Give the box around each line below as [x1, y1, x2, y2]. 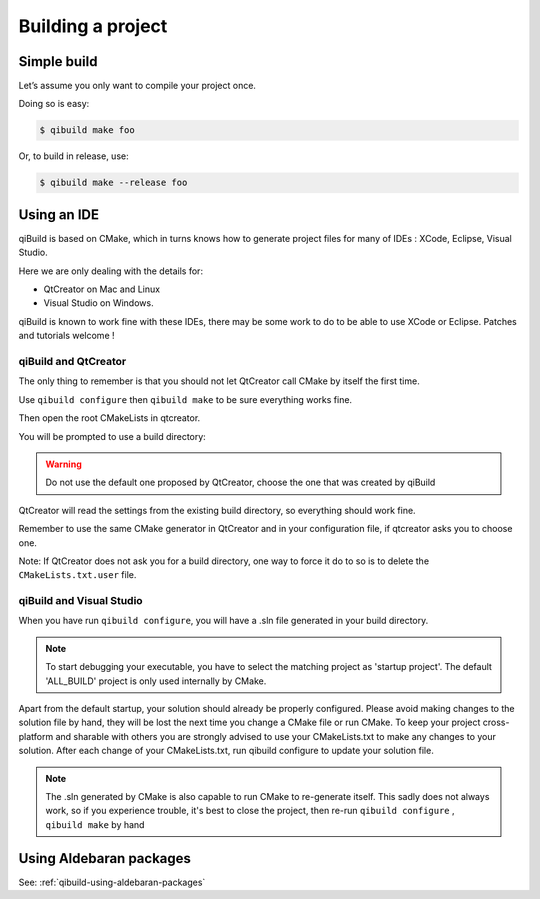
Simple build [18, 53, 98, 70]
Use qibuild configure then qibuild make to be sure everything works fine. [18, 393, 353, 405]
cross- [482, 716, 510, 729]
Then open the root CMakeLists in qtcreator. [18, 412, 201, 424]
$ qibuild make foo [39, 125, 135, 136]
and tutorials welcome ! [18, 330, 115, 342]
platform [18, 730, 54, 742]
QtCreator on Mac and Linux [43, 283, 160, 295]
